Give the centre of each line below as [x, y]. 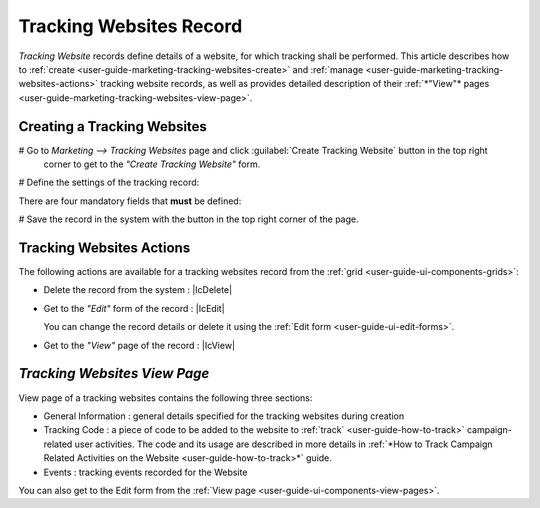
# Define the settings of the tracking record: [109, 182]
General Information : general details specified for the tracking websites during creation [224, 416]
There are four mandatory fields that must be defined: [130, 201]
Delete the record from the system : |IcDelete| [138, 290]
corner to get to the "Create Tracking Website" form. [152, 164]
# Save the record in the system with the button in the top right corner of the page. [188, 219]
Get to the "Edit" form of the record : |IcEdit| [134, 308]
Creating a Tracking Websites [112, 126]
